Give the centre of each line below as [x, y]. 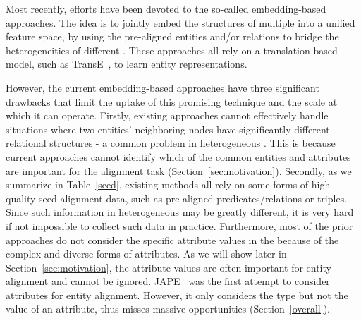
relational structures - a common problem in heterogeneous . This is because [171, 143]
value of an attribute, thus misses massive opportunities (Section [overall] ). [168, 309]
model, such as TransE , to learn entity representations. [127, 64]
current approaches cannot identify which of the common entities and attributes [178, 156]
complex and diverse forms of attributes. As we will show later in [146, 254]
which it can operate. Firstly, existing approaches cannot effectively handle [167, 115]
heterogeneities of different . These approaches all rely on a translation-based [172, 50]
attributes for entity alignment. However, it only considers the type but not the [177, 295]
